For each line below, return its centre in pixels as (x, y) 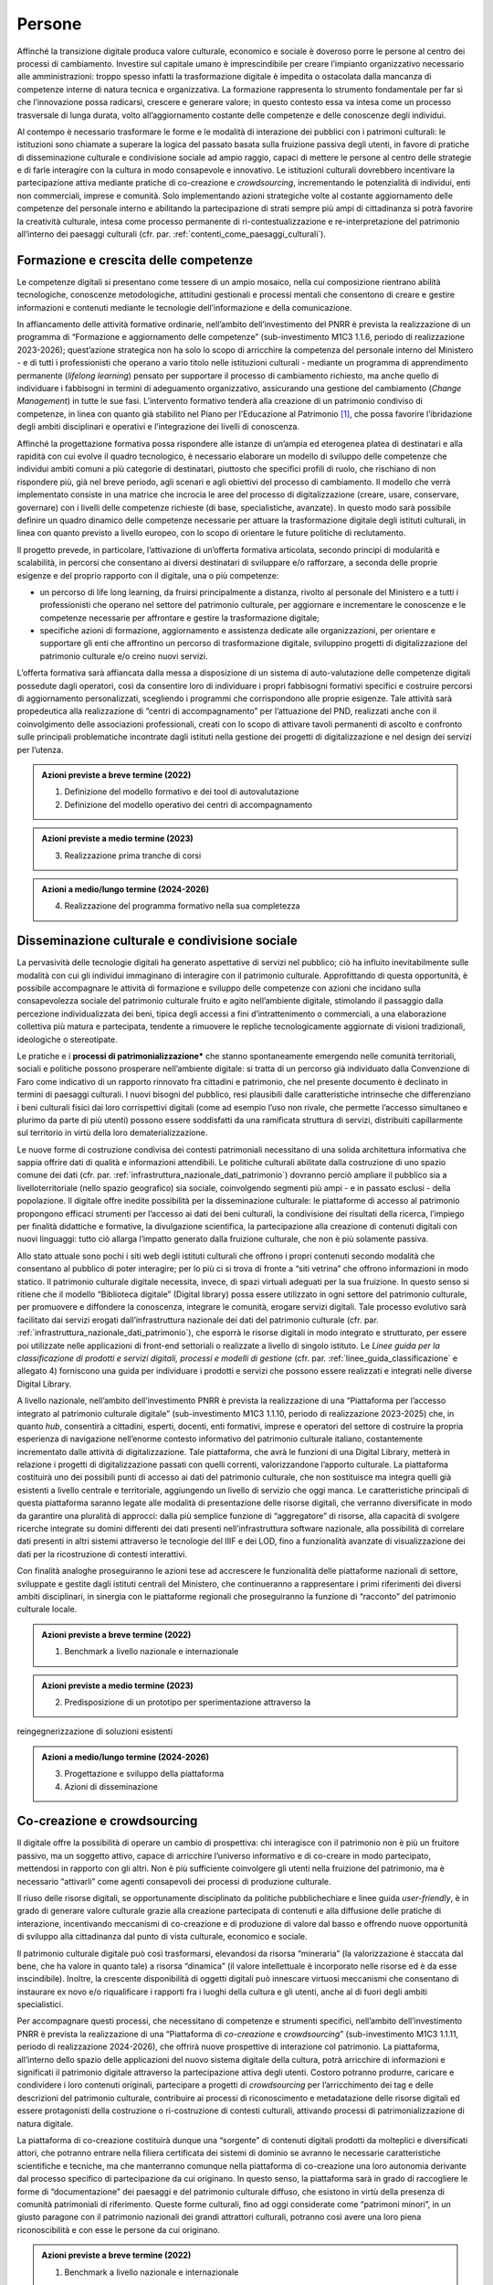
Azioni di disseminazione (111, 1786)
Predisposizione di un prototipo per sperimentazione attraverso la (188, 1702)
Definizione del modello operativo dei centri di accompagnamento (189, 804)
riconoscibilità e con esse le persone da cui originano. (119, 2229)
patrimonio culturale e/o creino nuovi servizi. (124, 656)
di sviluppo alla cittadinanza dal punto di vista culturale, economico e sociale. (162, 1937)
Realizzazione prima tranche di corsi (133, 856)
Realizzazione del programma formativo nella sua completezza (182, 906)
